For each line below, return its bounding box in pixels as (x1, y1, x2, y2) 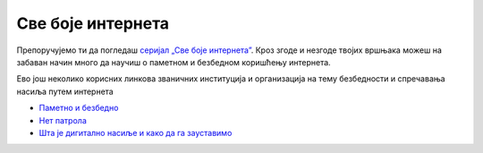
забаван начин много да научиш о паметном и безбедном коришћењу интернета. (16, 56, 331, 67)
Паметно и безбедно (38, 103, 119, 114)
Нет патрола (38, 115, 87, 125)
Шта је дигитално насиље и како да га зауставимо (38, 127, 233, 138)
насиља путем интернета (16, 86, 114, 97)
